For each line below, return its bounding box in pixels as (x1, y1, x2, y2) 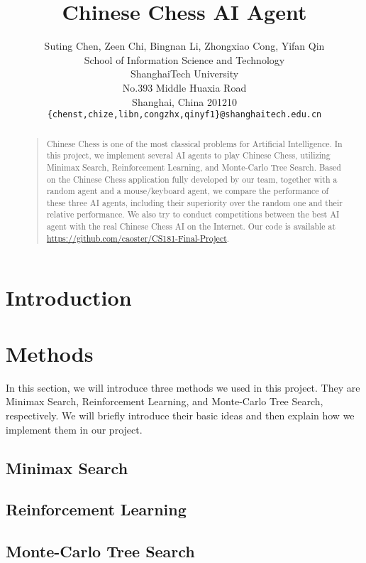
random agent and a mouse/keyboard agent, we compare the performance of (46, 185, 329, 197)
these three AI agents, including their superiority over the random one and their (46, 196, 343, 208)
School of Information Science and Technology (84, 52, 285, 67)
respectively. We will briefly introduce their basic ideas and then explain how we (6, 407, 355, 422)
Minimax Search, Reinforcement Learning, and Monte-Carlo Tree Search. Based (46, 161, 341, 173)
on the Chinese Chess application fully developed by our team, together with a (46, 173, 338, 185)
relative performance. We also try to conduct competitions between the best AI (46, 208, 340, 220)
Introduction (6, 283, 132, 312)
